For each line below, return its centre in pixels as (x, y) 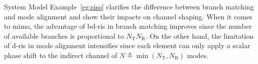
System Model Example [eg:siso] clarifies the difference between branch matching (129, 6)
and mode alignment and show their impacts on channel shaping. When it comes (128, 16)
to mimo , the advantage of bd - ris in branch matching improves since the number (128, 26)
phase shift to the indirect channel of (61, 55)
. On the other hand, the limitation (200, 35)
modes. (198, 55)
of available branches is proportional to (64, 35)
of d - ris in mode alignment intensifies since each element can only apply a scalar (127, 45)
